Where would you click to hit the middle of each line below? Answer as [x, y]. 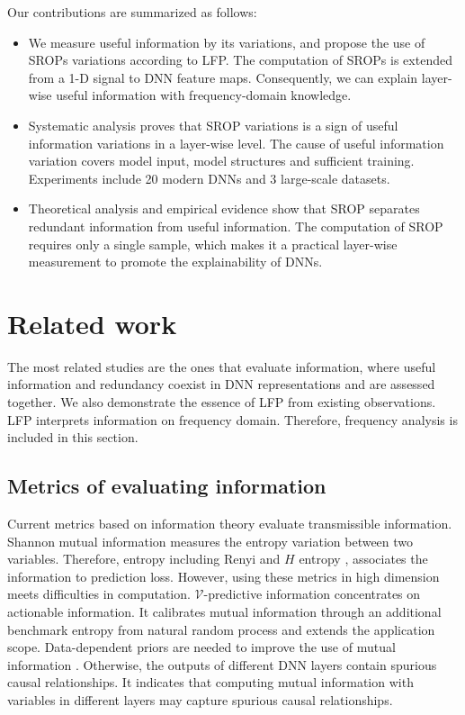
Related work [92, 323]
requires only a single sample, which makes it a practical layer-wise [213, 244]
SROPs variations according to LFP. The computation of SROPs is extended [240, 60]
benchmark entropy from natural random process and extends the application [221, 629]
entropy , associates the [363, 559]
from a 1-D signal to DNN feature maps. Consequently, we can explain [223, 77]
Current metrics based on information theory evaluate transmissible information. [230, 524]
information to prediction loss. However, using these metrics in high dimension [224, 576]
